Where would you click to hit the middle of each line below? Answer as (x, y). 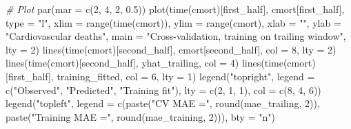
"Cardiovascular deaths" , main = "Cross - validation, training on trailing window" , (176, 36)
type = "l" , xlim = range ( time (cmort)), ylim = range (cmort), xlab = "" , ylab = (173, 22)
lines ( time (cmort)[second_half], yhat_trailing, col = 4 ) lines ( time (144, 63)
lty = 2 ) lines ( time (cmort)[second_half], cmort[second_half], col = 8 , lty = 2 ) (171, 49)
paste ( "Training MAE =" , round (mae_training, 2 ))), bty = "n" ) (140, 116)
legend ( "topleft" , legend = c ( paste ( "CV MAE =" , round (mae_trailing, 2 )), (163, 103)
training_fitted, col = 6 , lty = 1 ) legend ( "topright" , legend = (186, 76)
